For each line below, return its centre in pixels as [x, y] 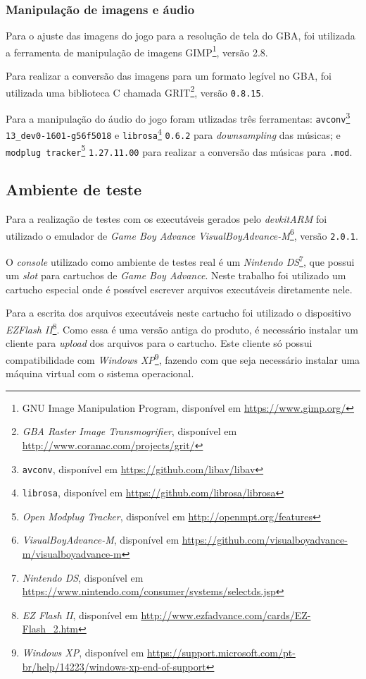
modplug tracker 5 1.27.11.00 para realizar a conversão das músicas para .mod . [179, 150]
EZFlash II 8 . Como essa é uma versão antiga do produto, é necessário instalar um [182, 328]
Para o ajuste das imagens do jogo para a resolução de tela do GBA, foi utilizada [181, 36]
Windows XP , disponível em [83, 652]
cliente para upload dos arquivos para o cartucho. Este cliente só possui [159, 343]
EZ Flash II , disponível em [80, 614]
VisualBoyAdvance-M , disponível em [101, 540]
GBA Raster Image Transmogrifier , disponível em [130, 431]
